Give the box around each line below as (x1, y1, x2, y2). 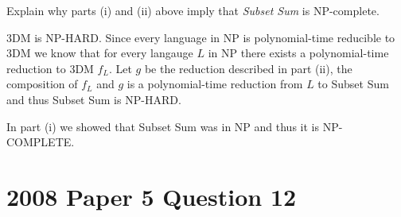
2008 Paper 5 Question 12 (6, 180, 297, 212)
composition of (6, 76, 78, 92)
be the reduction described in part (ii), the (144, 60, 352, 76)
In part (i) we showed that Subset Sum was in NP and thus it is (6, 118, 319, 134)
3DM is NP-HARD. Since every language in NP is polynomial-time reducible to (6, 29, 395, 45)
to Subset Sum (317, 76, 389, 92)
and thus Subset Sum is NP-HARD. (6, 91, 181, 107)
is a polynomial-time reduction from (127, 76, 303, 92)
